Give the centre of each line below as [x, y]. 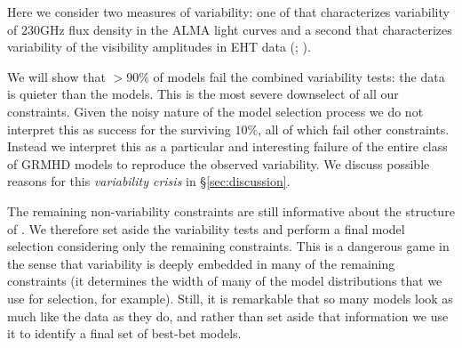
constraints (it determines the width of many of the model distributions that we [225, 281]
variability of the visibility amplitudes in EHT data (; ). [159, 47]
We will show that [56, 76]
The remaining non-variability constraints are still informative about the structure [231, 210]
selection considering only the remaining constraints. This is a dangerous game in [228, 246]
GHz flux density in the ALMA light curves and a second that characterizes [246, 29]
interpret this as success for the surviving [119, 129]
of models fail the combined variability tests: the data [299, 76]
